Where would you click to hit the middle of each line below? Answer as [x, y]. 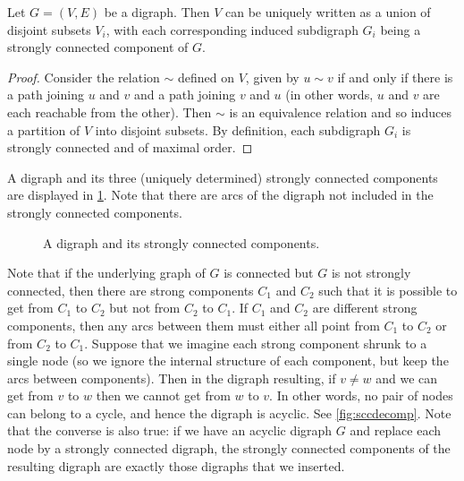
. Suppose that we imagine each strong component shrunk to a [256, 343]
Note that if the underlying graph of [106, 273]
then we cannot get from [163, 395]
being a [401, 29]
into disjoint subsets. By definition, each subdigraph [238, 129]
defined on [206, 77]
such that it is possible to [388, 290]
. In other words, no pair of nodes [361, 395]
